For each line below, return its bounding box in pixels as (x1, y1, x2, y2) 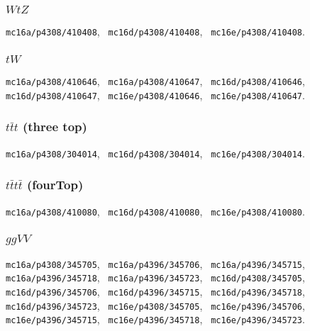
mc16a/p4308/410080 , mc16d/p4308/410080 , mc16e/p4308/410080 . (6, 203, 305, 218)
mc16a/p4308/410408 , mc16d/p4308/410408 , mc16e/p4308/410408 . (6, 24, 305, 39)
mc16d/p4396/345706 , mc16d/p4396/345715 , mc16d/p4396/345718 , (6, 284, 305, 298)
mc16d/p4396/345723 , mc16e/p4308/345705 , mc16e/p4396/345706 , (6, 298, 305, 313)
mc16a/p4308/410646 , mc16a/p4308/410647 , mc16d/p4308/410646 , (6, 74, 305, 89)
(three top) (22, 118, 87, 135)
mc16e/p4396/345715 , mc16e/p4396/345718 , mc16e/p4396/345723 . (6, 312, 305, 327)
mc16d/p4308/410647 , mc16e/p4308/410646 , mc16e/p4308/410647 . (6, 87, 305, 102)
